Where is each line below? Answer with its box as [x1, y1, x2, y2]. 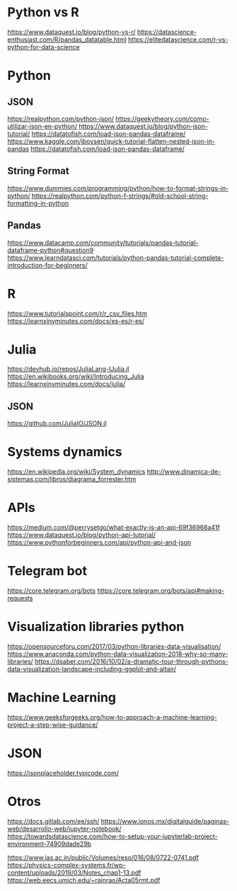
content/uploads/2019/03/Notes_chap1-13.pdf [7, 868, 141, 877]
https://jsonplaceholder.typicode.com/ [7, 768, 119, 777]
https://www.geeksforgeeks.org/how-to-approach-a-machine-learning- [7, 713, 217, 721]
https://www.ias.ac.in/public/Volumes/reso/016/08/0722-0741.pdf [7, 853, 200, 861]
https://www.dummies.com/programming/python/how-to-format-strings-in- [7, 183, 229, 192]
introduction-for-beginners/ [7, 261, 88, 269]
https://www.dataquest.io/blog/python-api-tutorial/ [7, 530, 156, 539]
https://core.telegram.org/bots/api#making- [97, 586, 225, 595]
